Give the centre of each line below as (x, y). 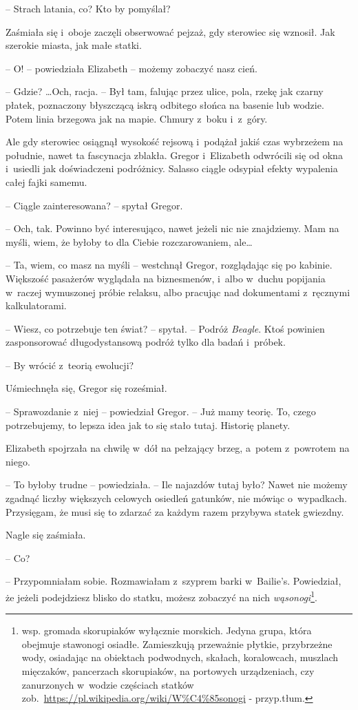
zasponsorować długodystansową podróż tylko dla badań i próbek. (146, 342)
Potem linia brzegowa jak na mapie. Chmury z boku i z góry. (137, 118)
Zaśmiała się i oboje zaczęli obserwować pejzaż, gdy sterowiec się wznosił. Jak (170, 31)
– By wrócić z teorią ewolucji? (70, 365)
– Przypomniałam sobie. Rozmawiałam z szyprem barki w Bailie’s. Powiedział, (173, 581)
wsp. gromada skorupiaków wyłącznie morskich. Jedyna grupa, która (167, 630)
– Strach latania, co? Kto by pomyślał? (88, 8)
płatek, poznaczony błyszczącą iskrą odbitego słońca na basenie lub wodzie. (165, 104)
